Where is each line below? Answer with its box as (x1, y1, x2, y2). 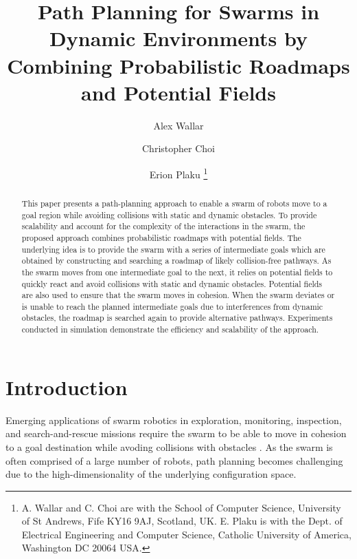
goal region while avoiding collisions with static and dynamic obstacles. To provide (21, 209, 317, 220)
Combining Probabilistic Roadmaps (7, 51, 350, 79)
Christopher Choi (142, 141, 215, 156)
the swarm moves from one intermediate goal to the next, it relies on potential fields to (21, 266, 333, 277)
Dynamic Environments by (49, 24, 308, 52)
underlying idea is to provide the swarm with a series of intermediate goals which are (21, 243, 325, 255)
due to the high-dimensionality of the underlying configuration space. (5, 467, 297, 481)
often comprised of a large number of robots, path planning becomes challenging (5, 453, 343, 467)
